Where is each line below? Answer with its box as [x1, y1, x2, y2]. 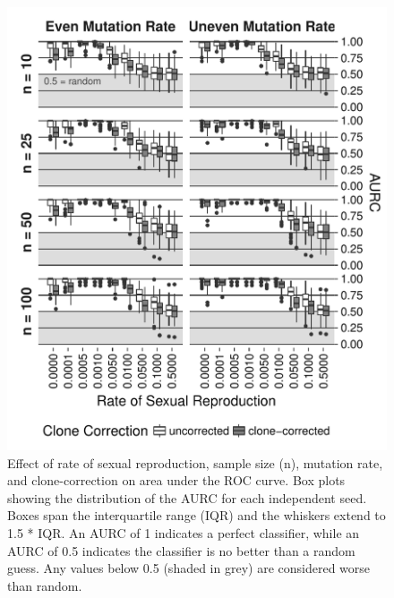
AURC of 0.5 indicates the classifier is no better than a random [7, 541, 355, 560]
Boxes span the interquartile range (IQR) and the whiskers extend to [7, 506, 386, 525]
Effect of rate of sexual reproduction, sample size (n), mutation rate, [7, 453, 383, 472]
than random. [7, 576, 82, 594]
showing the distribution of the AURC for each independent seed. [7, 488, 367, 507]
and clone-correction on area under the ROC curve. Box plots [7, 471, 346, 490]
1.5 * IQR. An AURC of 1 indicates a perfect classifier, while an [7, 524, 360, 542]
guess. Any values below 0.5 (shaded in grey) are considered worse [7, 559, 371, 577]
